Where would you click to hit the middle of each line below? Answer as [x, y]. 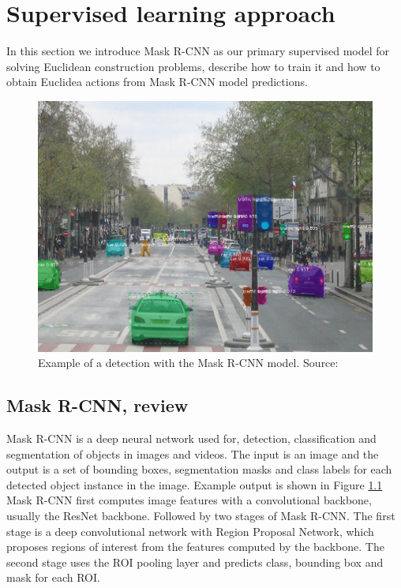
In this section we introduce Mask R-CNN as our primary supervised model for [198, 51]
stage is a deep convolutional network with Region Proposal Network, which [190, 531]
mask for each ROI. [53, 577]
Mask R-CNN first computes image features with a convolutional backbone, [189, 500]
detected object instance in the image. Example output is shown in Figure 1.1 [195, 484]
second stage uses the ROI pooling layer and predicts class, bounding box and [195, 562]
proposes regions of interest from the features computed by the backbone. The [195, 547]
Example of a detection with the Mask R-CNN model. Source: [188, 363]
